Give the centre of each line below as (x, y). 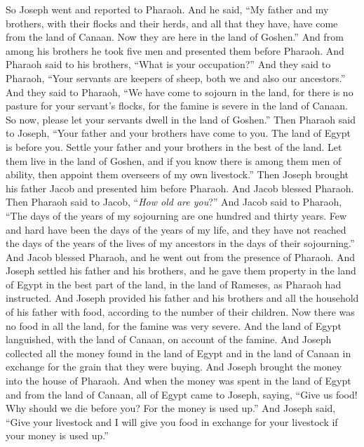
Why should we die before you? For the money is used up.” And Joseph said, (171, 408)
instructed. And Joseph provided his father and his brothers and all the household (182, 298)
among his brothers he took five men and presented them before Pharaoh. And (175, 50)
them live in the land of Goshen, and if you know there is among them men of (174, 160)
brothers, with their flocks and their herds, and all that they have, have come (172, 23)
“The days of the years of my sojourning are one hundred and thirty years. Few (176, 215)
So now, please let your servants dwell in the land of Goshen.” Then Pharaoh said (181, 119)
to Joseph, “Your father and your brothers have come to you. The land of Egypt (178, 133)
